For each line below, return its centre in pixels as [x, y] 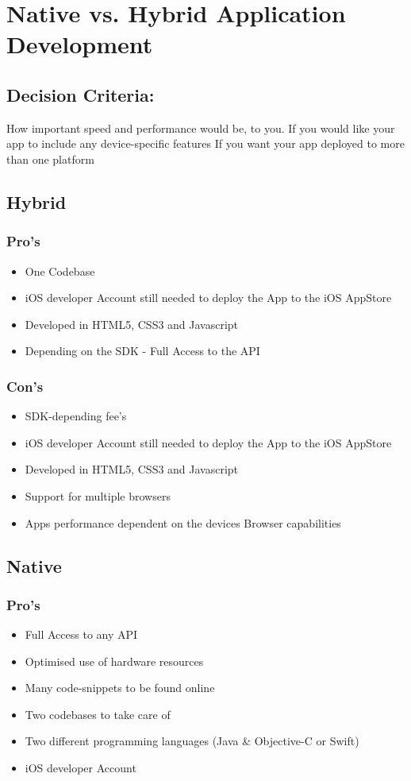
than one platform [50, 159]
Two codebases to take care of [98, 714]
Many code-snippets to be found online [120, 688]
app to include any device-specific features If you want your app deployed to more [205, 143]
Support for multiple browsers [98, 495]
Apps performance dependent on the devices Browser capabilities [183, 522]
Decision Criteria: [81, 94]
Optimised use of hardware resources [114, 661]
